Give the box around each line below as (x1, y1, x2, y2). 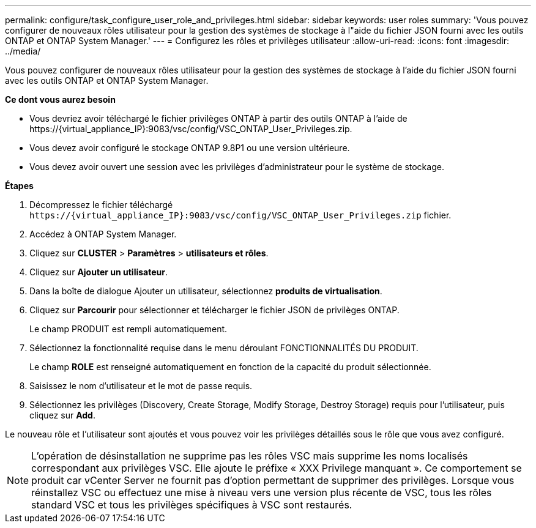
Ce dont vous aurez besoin (5, 94, 116, 105)
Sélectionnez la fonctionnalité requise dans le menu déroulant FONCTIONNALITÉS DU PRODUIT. (29, 343, 419, 353)
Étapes (5, 180, 34, 191)
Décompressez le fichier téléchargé (29, 199, 173, 210)
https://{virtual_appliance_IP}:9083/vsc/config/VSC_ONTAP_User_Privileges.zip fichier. (29, 210, 452, 220)
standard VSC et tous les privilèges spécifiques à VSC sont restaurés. (31, 499, 352, 511)
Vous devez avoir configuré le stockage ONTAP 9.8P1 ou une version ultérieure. (29, 143, 350, 153)
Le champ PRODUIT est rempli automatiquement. (29, 324, 228, 334)
